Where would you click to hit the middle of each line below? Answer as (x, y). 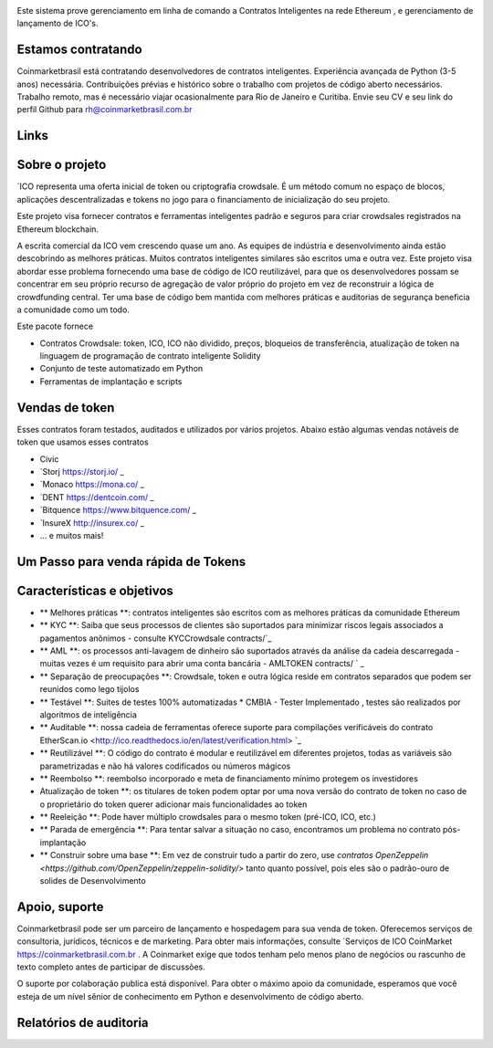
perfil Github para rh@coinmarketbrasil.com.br (105, 110)
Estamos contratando (79, 50)
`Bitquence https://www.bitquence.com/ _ (118, 510)
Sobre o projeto (62, 165)
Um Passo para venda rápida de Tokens (131, 561)
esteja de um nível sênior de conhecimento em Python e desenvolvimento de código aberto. (190, 996)
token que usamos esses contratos (83, 442)
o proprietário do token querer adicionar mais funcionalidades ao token (173, 804)
